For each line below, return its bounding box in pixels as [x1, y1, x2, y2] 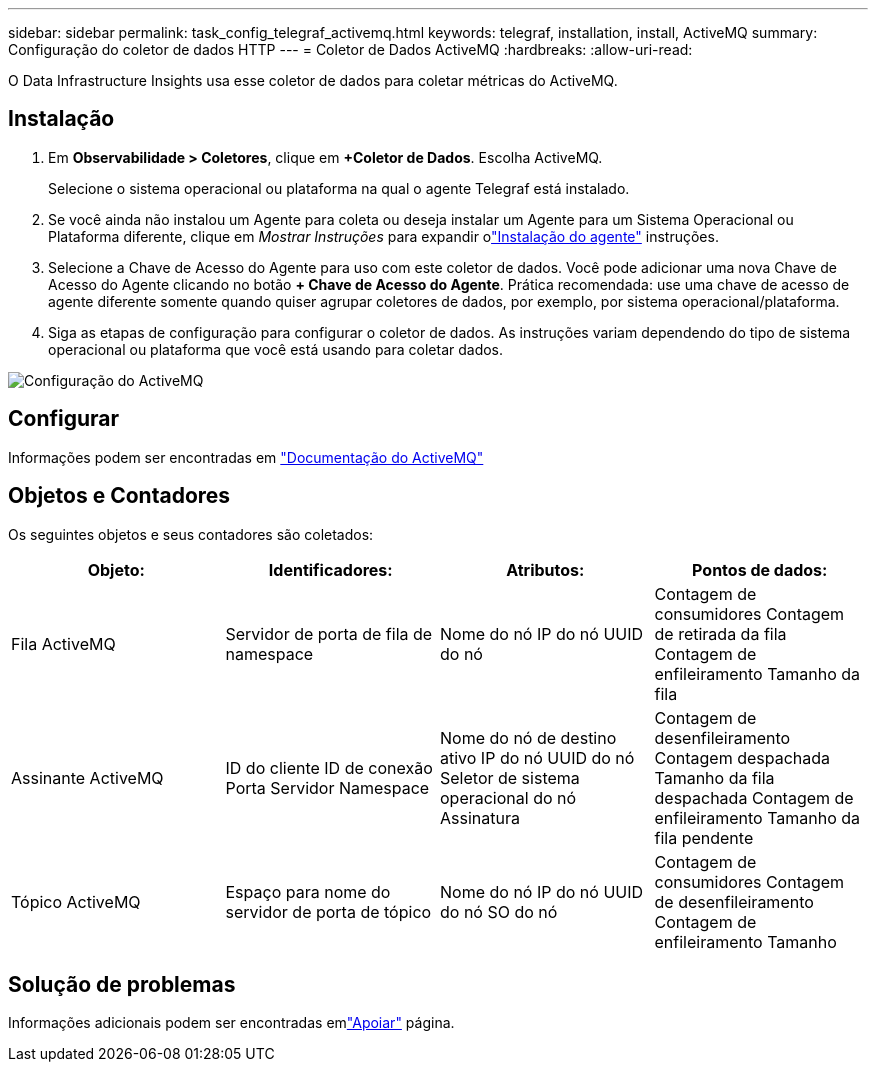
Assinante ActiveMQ [11, 767, 164, 788]
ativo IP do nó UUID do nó [440, 747, 635, 768]
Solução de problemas [8, 971, 236, 997]
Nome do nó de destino [440, 727, 617, 748]
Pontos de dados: [692, 559, 828, 580]
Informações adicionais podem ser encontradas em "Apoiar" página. [8, 1014, 455, 1032]
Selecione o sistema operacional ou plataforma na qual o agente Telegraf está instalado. [48, 179, 630, 197]
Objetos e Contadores [8, 483, 231, 509]
